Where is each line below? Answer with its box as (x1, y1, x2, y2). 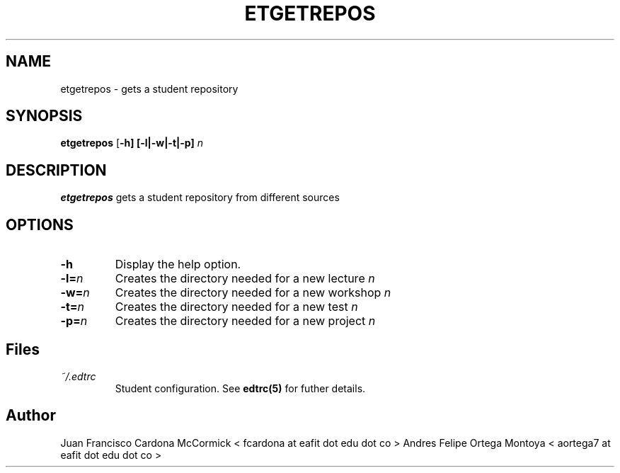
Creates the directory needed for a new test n (115, 300, 358, 314)
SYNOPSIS (6, 107, 83, 125)
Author (6, 406, 56, 425)
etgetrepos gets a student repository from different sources (60, 191, 340, 204)
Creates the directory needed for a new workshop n (115, 285, 391, 300)
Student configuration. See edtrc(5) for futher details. (115, 382, 366, 394)
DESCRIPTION (6, 161, 107, 179)
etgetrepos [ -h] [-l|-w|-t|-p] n (60, 137, 203, 149)
